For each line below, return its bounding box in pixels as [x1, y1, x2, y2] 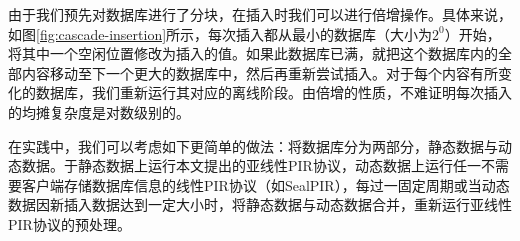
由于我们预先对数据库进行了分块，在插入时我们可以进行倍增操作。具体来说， [8, 4, 512, 24]
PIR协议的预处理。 [8, 213, 131, 234]
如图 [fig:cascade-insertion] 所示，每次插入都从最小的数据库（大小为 [8, 23, 433, 44]
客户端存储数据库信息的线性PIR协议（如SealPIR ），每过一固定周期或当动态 [21, 174, 510, 195]
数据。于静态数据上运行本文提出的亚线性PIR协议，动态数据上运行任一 [21, 155, 481, 176]
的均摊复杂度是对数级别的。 [8, 101, 190, 122]
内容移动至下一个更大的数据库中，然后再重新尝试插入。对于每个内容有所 [21, 62, 498, 83]
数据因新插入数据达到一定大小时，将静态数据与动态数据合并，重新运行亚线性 [8, 194, 512, 215]
